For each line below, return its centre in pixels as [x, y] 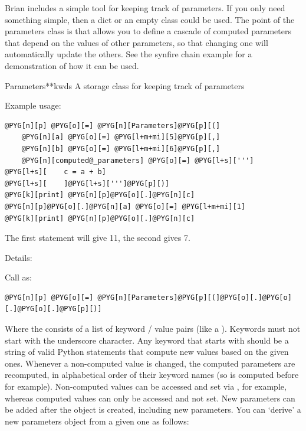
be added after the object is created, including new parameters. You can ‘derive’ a [153, 409]
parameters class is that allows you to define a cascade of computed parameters [148, 31]
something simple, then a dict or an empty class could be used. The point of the [150, 19]
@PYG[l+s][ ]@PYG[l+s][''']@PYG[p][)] [87, 183]
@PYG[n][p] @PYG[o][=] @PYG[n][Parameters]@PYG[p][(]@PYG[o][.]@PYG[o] [148, 297]
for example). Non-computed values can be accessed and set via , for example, [146, 386]
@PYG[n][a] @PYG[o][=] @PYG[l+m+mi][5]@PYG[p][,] [121, 137]
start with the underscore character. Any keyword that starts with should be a [147, 340]
